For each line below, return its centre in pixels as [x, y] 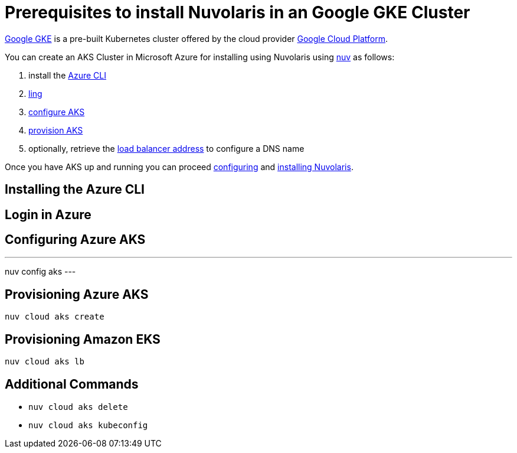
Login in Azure [48, 214]
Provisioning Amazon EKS [83, 339]
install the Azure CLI [67, 75]
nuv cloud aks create [55, 317]
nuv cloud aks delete [78, 407]
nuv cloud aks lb [45, 362]
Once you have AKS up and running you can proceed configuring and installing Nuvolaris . [179, 167]
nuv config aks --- [40, 272]
